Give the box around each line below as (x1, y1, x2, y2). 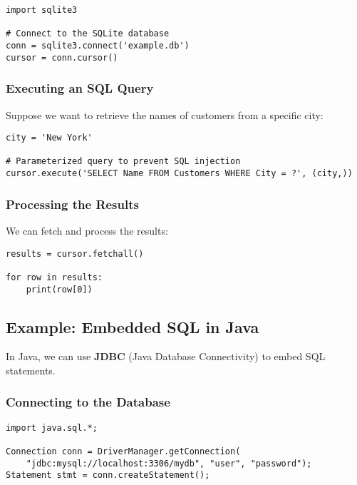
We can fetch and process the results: (6, 223, 168, 238)
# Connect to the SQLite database (6, 29, 170, 39)
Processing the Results (6, 195, 139, 213)
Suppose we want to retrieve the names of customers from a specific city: (6, 107, 324, 122)
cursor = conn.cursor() (6, 52, 118, 63)
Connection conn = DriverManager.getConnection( (6, 446, 241, 457)
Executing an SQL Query (6, 79, 154, 97)
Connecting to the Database (6, 393, 170, 411)
